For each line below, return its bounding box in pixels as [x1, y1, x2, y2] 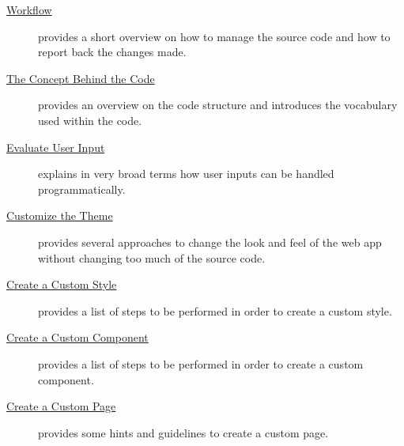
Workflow [6, 2, 52, 17]
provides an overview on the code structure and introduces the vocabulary [38, 96, 398, 113]
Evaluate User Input [6, 138, 105, 155]
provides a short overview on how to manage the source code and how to [38, 28, 391, 44]
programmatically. [38, 180, 126, 197]
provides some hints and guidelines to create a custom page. [38, 424, 329, 440]
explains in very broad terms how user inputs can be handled [38, 165, 334, 182]
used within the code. [38, 111, 142, 128]
